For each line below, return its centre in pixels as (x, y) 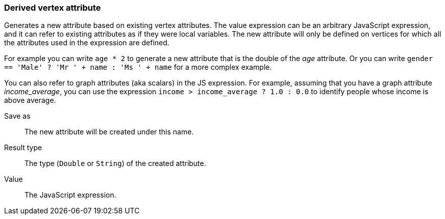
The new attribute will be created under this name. (109, 132)
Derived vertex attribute (53, 8)
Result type (23, 148)
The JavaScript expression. (70, 195)
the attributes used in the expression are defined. (87, 43)
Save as (17, 116)
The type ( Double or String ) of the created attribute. (115, 163)
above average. (30, 100)
